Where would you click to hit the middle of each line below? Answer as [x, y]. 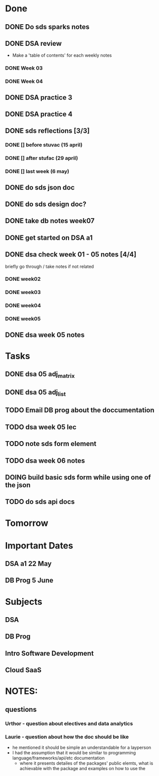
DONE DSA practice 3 [39, 97]
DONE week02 [23, 279]
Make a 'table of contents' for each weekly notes [62, 55]
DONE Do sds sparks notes [47, 27]
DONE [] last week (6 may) [37, 172]
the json [18, 485]
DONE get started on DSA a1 [49, 238]
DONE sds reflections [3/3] [47, 131]
